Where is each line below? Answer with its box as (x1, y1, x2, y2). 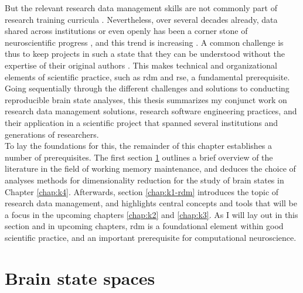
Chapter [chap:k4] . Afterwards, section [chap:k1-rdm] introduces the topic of (5, 185, 279, 197)
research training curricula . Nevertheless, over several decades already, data (5, 13, 278, 25)
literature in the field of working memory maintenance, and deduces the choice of (5, 162, 296, 175)
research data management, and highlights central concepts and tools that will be (5, 197, 297, 209)
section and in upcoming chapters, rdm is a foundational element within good (5, 220, 284, 232)
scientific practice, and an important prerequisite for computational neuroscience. (5, 231, 297, 243)
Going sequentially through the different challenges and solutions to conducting (5, 82, 290, 94)
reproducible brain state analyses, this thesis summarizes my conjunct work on (5, 93, 287, 105)
